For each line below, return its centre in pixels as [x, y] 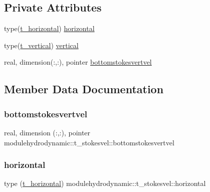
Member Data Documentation [84, 89]
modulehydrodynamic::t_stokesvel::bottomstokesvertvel [89, 142]
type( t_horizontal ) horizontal [49, 28]
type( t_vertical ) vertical [41, 45]
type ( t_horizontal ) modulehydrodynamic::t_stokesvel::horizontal [105, 183]
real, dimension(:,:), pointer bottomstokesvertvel [78, 62]
